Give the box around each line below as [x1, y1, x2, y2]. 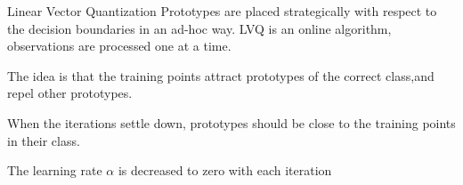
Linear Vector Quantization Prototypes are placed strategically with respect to [7, 2, 437, 20]
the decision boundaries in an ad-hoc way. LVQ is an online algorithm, [7, 19, 392, 37]
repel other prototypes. [7, 84, 133, 102]
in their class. [7, 131, 80, 149]
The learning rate [7, 161, 102, 180]
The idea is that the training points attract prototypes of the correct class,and [7, 66, 435, 84]
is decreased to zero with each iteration [118, 161, 332, 180]
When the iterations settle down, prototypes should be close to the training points [7, 113, 456, 132]
